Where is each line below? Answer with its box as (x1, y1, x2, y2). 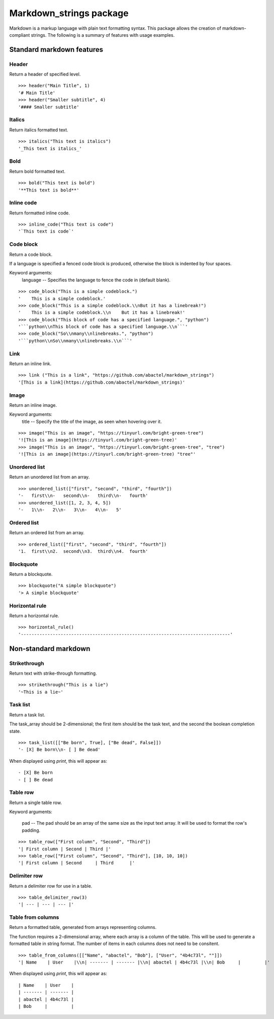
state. (9, 728, 21, 734)
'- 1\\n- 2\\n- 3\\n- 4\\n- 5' (18, 506, 122, 513)
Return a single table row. (9, 799, 62, 806)
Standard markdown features (9, 45, 104, 54)
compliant (9, 32, 30, 38)
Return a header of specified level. (9, 71, 81, 78)
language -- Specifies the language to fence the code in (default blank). (22, 277, 171, 283)
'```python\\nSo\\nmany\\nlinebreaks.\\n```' (18, 338, 133, 343)
